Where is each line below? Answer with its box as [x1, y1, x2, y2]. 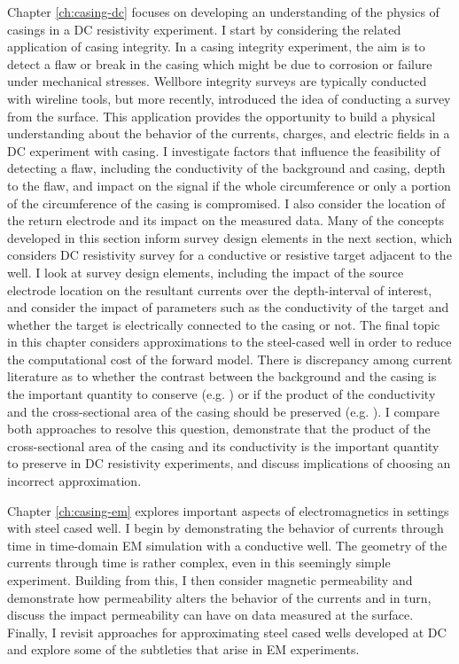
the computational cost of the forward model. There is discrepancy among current [7, 349, 453, 368]
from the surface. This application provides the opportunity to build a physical [7, 106, 436, 125]
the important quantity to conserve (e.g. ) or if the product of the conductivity [7, 385, 436, 403]
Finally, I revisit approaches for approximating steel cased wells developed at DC [7, 622, 447, 641]
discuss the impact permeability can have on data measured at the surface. [7, 605, 414, 624]
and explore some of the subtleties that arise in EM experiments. [7, 640, 360, 659]
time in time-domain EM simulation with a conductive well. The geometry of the [7, 535, 447, 554]
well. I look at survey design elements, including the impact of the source [7, 262, 404, 281]
